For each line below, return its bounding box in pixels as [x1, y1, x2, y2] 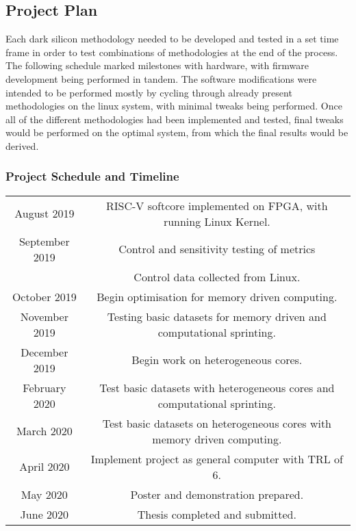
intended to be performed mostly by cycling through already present [5, 85, 292, 99]
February [23, 379, 66, 396]
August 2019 [14, 205, 75, 222]
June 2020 [20, 506, 69, 522]
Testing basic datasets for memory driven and [107, 308, 327, 324]
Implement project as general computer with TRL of [90, 450, 343, 467]
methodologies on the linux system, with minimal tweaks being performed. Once [5, 99, 342, 113]
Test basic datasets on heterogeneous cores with [102, 415, 332, 431]
